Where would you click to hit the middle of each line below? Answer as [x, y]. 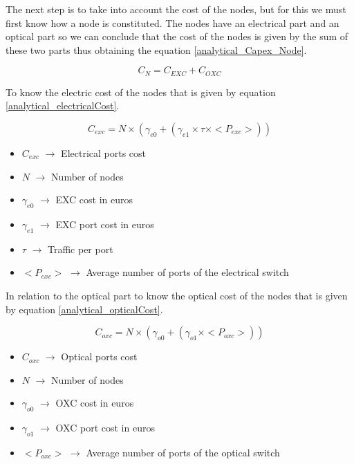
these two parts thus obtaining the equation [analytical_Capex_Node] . [156, 49]
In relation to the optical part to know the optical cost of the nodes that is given [177, 295]
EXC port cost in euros [105, 224]
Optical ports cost [99, 356]
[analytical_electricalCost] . [63, 105]
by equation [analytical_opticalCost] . [84, 309]
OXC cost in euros [95, 403]
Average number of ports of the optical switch [183, 452]
